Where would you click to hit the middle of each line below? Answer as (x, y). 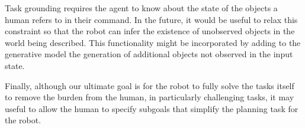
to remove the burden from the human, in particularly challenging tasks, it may (150, 97)
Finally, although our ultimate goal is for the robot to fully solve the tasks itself (150, 85)
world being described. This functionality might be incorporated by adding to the (153, 42)
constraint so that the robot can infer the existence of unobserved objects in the (150, 31)
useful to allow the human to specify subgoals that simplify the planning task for (152, 108)
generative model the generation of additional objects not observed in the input (149, 54)
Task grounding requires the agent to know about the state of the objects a (141, 8)
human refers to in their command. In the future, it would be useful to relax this (151, 19)
